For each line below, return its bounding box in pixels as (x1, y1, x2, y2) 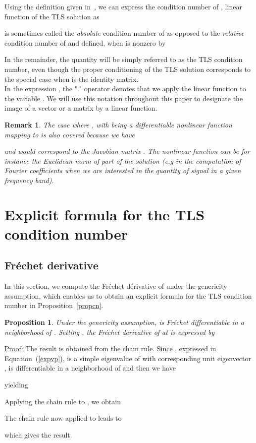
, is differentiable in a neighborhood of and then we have (4, 363, 176, 373)
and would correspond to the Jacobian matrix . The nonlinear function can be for (4, 146, 250, 156)
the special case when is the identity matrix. (4, 73, 139, 84)
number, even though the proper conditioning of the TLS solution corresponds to (4, 63, 251, 74)
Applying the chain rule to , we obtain (4, 396, 121, 406)
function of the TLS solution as (4, 11, 100, 21)
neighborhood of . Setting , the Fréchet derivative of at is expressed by (4, 326, 215, 337)
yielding (4, 380, 28, 390)
